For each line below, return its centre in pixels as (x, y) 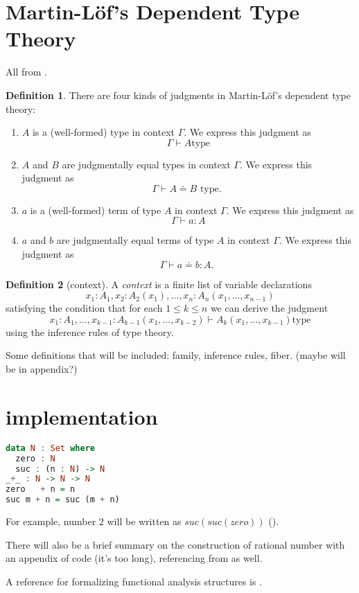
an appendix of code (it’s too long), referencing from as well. (134, 558)
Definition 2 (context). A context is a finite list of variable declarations (159, 284)
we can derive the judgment (269, 308)
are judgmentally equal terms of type (135, 240)
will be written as (144, 521)
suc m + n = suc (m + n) (63, 500)
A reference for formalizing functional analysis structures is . (134, 581)
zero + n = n (41, 489)
